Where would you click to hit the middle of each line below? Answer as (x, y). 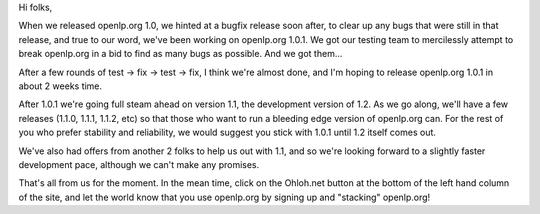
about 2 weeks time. (60, 86)
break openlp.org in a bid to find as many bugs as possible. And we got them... (180, 54)
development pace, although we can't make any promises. (139, 164)
